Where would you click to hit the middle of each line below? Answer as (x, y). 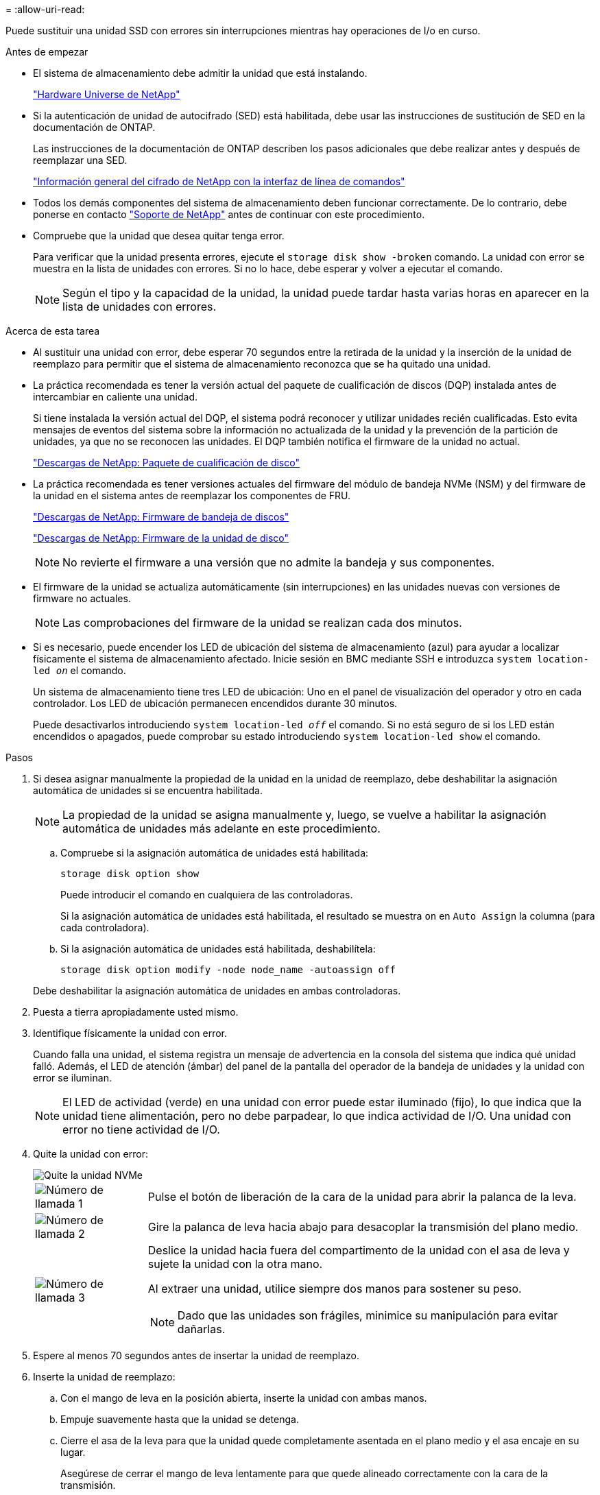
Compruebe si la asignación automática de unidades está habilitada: (215, 853)
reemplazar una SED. (80, 160)
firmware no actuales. (82, 598)
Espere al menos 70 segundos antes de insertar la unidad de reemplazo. (196, 1355)
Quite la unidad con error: (91, 1154)
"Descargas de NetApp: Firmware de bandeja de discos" (161, 517)
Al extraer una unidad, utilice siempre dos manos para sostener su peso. (335, 1289)
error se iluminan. (72, 1078)
